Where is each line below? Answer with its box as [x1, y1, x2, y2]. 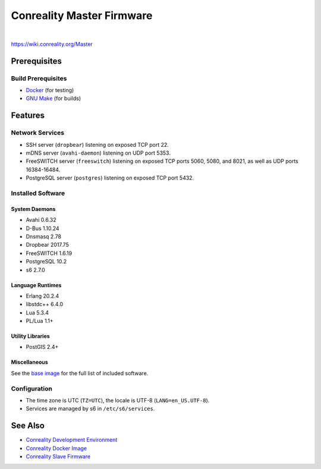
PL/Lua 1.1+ [26, 317, 53, 325]
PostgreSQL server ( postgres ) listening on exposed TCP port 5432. [26, 174, 194, 181]
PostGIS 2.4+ [26, 344, 59, 351]
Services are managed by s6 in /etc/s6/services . [26, 405, 155, 413]
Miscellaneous [11, 358, 49, 366]
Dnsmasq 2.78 [26, 232, 62, 240]
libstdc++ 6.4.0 [26, 301, 64, 308]
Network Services [11, 128, 65, 137]
